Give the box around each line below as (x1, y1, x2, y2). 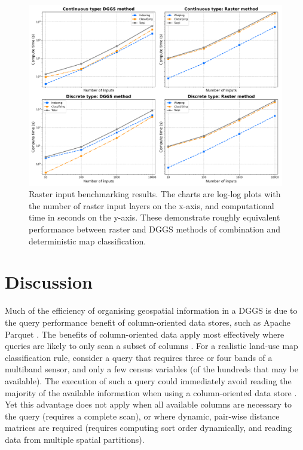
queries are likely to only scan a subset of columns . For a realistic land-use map (5, 339, 298, 352)
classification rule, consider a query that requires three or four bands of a (5, 351, 273, 363)
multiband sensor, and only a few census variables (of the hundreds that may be (5, 363, 298, 375)
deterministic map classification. (29, 234, 146, 247)
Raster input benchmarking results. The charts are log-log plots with (29, 188, 281, 200)
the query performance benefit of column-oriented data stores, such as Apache (5, 316, 291, 328)
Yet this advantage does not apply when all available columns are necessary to (5, 398, 292, 411)
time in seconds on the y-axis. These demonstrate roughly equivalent (29, 211, 280, 224)
